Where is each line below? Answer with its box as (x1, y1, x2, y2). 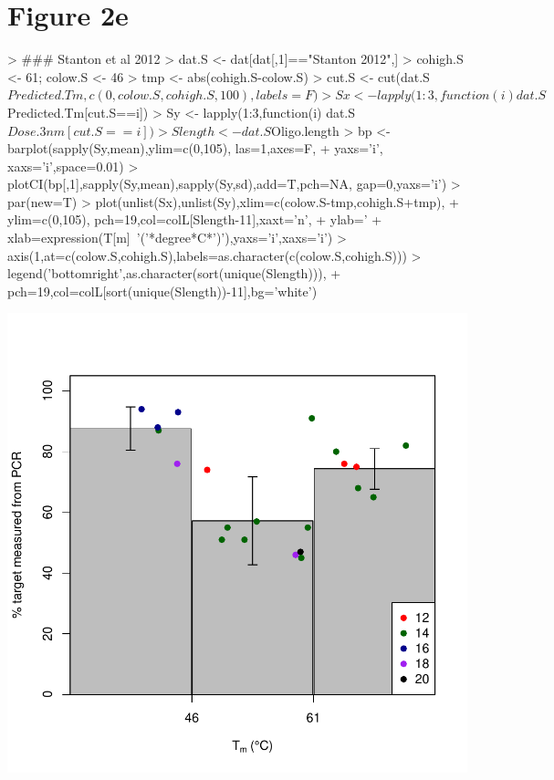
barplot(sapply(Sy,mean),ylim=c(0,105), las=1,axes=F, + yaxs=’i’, (7, 139, 383, 158)
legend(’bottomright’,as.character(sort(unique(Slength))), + (7, 264, 341, 283)
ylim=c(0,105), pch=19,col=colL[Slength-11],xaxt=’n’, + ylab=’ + (7, 210, 382, 229)
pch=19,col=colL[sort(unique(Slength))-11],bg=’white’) (7, 281, 318, 300)
